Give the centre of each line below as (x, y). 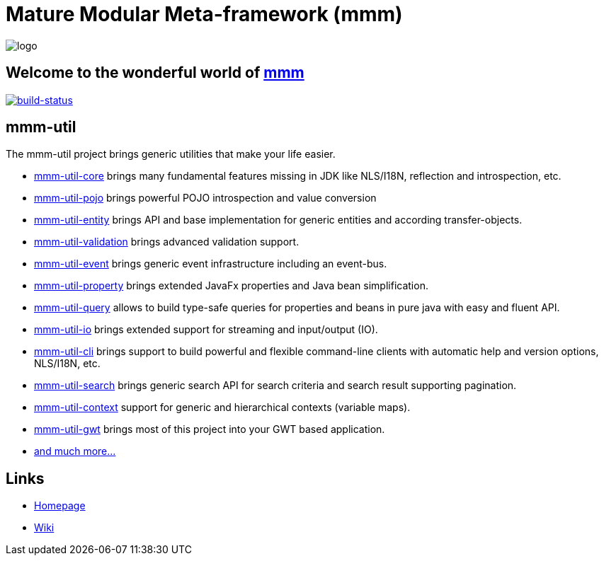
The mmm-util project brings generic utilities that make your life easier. (171, 154)
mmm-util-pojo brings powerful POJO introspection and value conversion (205, 198)
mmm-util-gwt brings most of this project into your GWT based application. (210, 429)
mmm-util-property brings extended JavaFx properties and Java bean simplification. (231, 286)
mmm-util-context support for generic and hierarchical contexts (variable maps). (222, 407)
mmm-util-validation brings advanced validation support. (167, 242)
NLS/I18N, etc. (67, 364)
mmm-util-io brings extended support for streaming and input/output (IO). (206, 330)
